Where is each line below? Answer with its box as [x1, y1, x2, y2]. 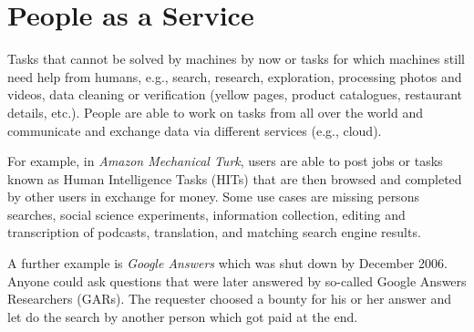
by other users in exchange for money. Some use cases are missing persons [7, 187, 419, 206]
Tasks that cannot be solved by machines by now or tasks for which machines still [7, 49, 465, 68]
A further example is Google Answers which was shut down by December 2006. [7, 254, 448, 273]
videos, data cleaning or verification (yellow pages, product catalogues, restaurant [7, 85, 463, 104]
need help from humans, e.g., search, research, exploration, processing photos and [7, 67, 462, 86]
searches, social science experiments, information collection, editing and [7, 204, 406, 223]
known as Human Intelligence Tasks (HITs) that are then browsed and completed [7, 169, 462, 188]
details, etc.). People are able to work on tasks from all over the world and [7, 102, 423, 121]
